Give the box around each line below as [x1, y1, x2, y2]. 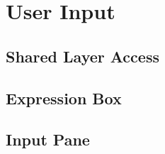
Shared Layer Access [6, 45, 159, 67]
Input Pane [6, 128, 90, 150]
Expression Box [6, 87, 122, 109]
